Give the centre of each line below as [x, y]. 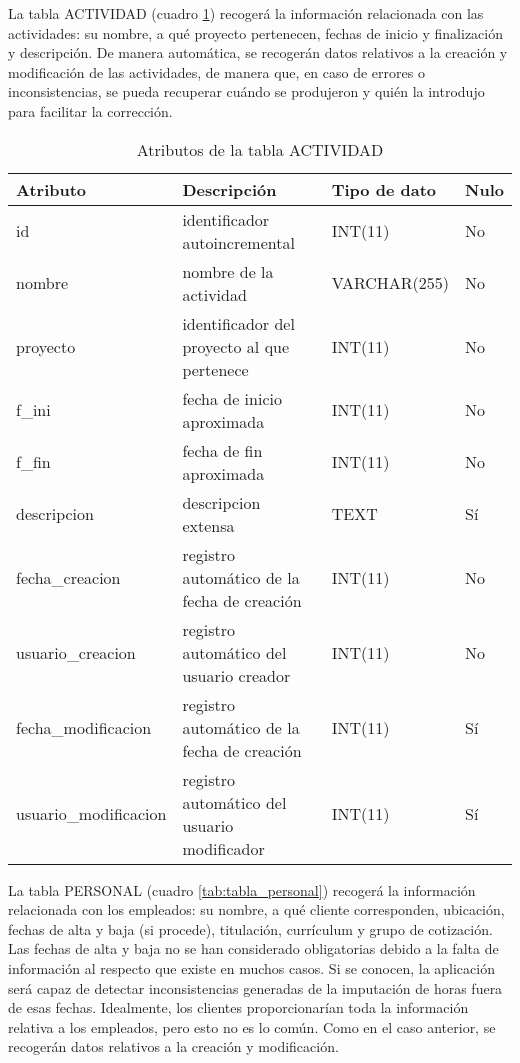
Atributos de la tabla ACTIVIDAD [260, 149]
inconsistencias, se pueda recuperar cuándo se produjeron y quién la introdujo [246, 91]
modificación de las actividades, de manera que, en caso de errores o [216, 71]
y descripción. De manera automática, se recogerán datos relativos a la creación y [258, 52]
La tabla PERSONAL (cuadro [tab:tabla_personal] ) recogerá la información [242, 889]
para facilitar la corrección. [90, 110]
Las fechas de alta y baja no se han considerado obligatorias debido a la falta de [253, 948]
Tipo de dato [383, 189]
